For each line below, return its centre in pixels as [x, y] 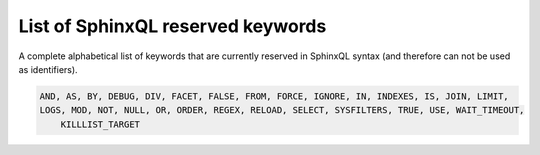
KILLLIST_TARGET [100, 124]
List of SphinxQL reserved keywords [172, 26]
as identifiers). [48, 69]
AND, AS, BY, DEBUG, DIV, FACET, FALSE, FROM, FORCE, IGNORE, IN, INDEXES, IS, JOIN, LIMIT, [274, 96]
